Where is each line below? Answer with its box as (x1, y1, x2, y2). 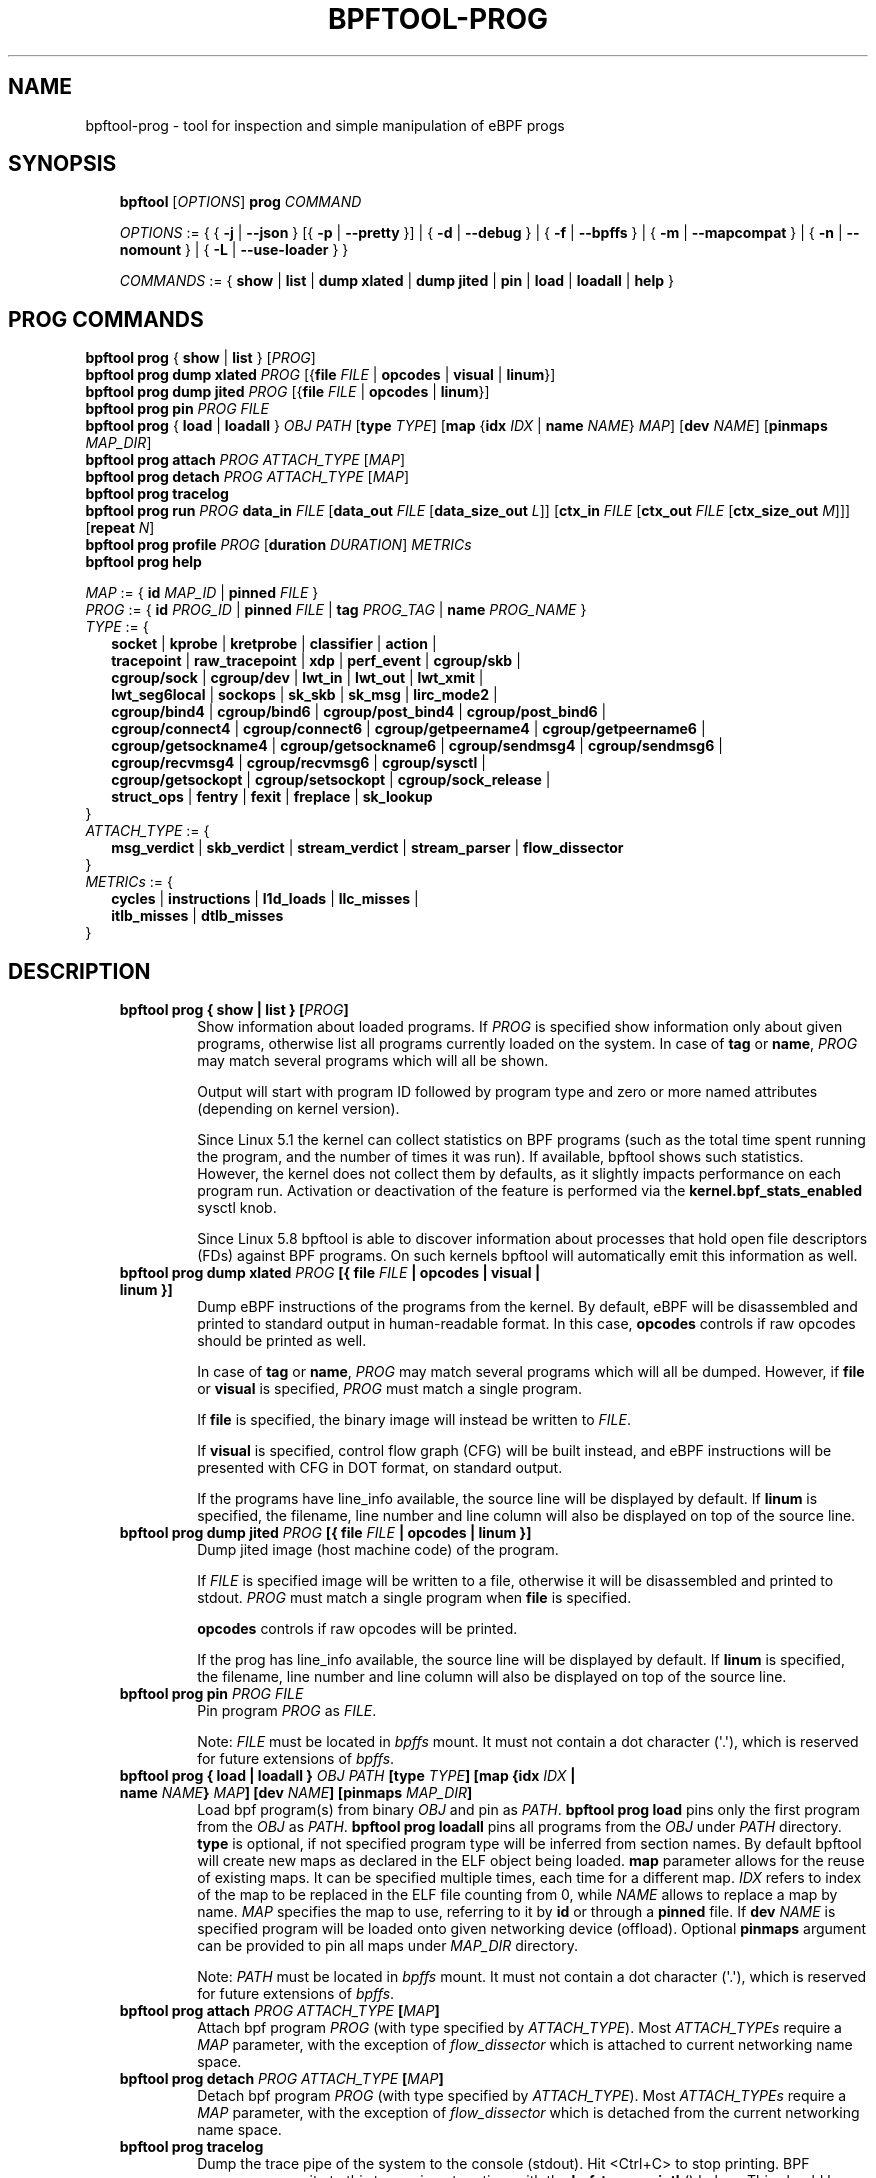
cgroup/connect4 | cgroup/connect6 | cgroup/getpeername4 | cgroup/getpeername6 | (111, 720, 706, 738)
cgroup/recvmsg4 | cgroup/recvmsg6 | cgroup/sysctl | (111, 754, 486, 772)
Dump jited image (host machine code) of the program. (197, 1541, 559, 1559)
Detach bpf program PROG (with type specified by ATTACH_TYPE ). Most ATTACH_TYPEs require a (197, 2087, 847, 2105)
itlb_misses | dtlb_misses (111, 907, 284, 925)
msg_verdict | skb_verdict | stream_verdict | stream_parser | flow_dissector (111, 839, 624, 857)
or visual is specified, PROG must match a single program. (197, 1380, 583, 1398)
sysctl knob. (197, 1199, 277, 1217)
